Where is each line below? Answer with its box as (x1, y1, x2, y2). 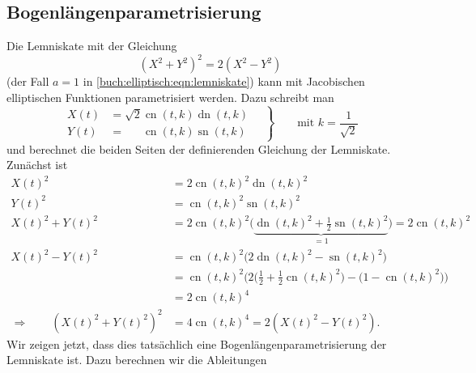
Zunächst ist (6, 156, 68, 173)
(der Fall (6, 73, 49, 90)
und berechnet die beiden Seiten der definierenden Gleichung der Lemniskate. (6, 140, 391, 157)
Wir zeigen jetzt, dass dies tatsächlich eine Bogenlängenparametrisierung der (6, 335, 387, 352)
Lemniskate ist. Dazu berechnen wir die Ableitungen (6, 351, 267, 368)
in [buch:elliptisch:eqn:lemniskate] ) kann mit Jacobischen (83, 73, 365, 90)
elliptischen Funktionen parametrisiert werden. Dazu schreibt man (6, 88, 334, 105)
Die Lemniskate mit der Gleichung (6, 37, 177, 54)
